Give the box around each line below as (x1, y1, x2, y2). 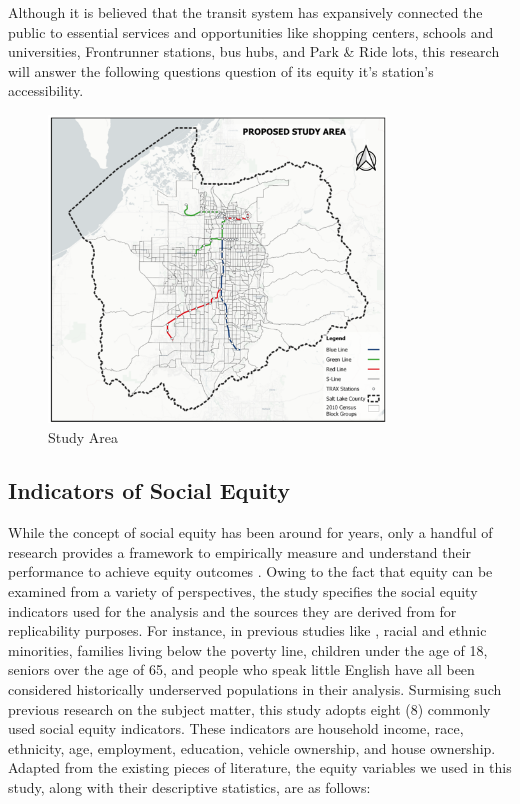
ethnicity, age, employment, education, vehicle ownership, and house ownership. (8, 737, 496, 758)
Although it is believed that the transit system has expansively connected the (8, 2, 483, 22)
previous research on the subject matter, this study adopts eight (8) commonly (8, 698, 491, 719)
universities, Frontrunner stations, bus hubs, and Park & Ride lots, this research (8, 41, 500, 62)
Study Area (48, 426, 119, 447)
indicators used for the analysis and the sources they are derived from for (8, 600, 457, 621)
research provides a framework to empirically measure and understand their (8, 541, 472, 562)
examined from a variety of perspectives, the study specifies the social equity (8, 581, 478, 602)
